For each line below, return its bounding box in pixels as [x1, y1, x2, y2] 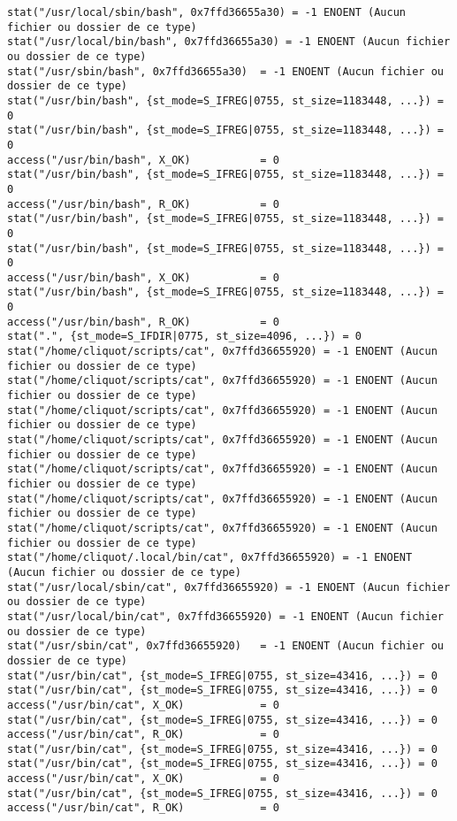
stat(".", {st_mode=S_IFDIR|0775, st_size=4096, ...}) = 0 [7, 330, 362, 343]
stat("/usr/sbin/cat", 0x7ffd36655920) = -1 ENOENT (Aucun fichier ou [7, 640, 444, 653]
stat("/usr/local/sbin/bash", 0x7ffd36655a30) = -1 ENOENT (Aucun [7, 6, 407, 19]
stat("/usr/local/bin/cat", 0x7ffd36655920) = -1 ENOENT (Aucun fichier [7, 610, 444, 623]
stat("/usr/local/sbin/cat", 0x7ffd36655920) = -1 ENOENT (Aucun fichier [7, 580, 451, 594]
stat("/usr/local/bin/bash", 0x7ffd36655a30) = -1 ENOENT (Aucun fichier [7, 35, 451, 49]
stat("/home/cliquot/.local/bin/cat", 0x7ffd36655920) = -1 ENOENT [7, 551, 413, 564]
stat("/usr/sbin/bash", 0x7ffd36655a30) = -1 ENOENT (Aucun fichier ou [7, 65, 444, 78]
